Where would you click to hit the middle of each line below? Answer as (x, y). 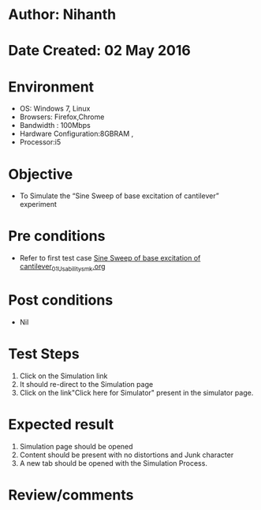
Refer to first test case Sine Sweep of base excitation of (110, 258)
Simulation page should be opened (76, 446)
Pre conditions (57, 236)
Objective (41, 174)
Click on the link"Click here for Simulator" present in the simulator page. (136, 392)
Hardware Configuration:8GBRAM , (76, 134)
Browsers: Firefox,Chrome (62, 117)
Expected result (61, 425)
